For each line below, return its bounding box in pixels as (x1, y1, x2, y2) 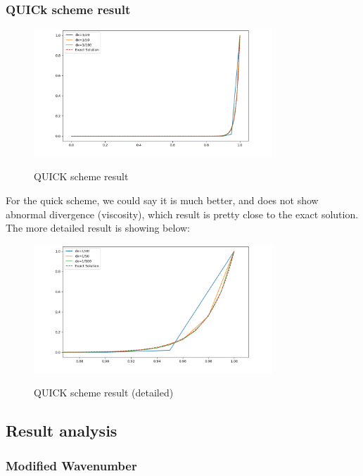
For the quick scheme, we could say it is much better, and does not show (6, 193, 319, 208)
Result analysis (6, 420, 117, 441)
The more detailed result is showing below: (6, 220, 191, 235)
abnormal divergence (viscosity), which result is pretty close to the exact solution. (6, 206, 359, 221)
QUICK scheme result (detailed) (34, 385, 174, 400)
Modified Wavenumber (6, 456, 137, 474)
